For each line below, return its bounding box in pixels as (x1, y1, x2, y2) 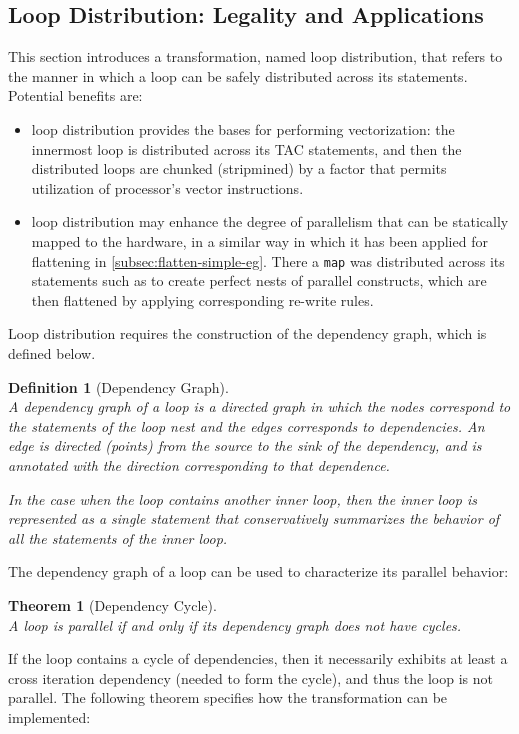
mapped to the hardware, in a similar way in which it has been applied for (31, 230, 488, 251)
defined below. (8, 342, 96, 363)
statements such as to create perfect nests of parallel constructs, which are (31, 270, 487, 291)
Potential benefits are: (8, 85, 143, 106)
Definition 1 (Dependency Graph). (8, 376, 229, 397)
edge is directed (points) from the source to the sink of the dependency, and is (8, 435, 482, 456)
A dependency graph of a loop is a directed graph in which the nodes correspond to (8, 396, 511, 417)
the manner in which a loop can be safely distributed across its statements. (8, 65, 468, 86)
